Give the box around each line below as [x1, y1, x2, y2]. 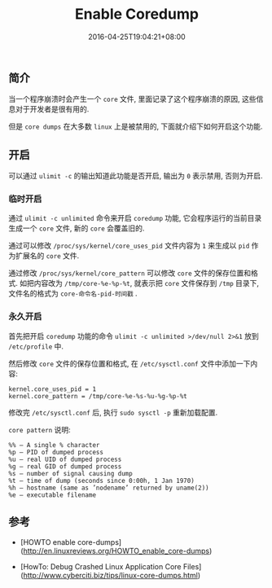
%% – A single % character [8, 441, 100, 449]
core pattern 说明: [8, 424, 71, 434]
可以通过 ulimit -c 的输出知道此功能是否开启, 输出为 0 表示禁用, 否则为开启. [8, 171, 263, 181]
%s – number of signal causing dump [8, 469, 133, 477]
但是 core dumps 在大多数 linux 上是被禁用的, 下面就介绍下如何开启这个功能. [8, 121, 263, 131]
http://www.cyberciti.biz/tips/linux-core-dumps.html [23, 570, 198, 580]
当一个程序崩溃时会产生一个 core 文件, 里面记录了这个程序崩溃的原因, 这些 [8, 94, 257, 104]
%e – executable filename [8, 490, 96, 499]
